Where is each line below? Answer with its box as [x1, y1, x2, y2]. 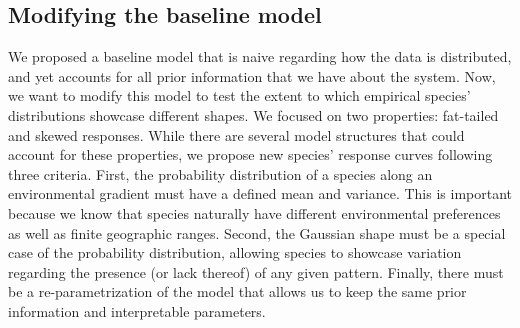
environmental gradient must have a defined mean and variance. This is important [8, 183, 512, 204]
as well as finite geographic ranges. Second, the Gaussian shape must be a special [8, 222, 506, 243]
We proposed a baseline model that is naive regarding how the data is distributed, [8, 46, 512, 67]
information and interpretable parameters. [8, 300, 266, 321]
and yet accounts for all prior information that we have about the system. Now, [8, 65, 496, 86]
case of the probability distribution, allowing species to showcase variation [8, 242, 462, 263]
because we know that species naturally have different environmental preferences [8, 202, 501, 223]
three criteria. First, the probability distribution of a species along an [8, 163, 433, 184]
